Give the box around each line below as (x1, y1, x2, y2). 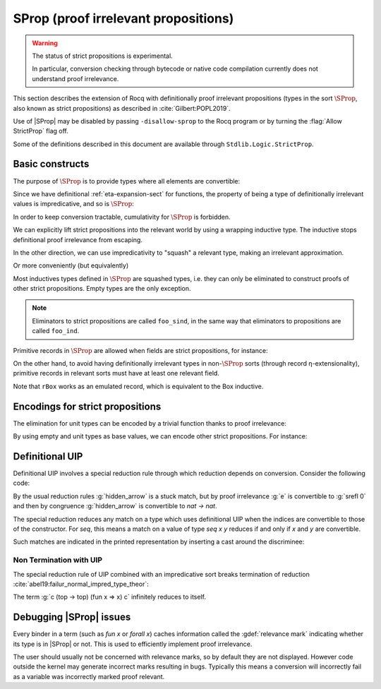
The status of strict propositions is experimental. (32, 52, 173, 60)
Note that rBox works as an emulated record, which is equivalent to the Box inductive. (13, 382, 264, 390)
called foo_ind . (32, 327, 80, 335)
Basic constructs (13, 158, 90, 170)
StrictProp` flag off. (13, 127, 68, 136)
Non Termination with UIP (13, 555, 102, 565)
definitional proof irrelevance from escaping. (13, 235, 143, 244)
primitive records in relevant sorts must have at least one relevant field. (13, 369, 220, 378)
